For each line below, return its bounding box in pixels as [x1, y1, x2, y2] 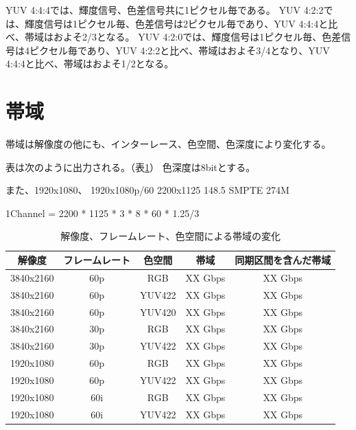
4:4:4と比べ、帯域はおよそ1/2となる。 [5, 56, 174, 71]
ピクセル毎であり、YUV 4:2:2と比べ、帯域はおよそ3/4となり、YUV [29, 43, 330, 57]
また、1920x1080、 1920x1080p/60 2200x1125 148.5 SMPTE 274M [5, 183, 289, 197]
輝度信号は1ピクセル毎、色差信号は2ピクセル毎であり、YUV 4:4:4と [24, 16, 329, 30]
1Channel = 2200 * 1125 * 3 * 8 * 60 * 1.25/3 [5, 205, 200, 220]
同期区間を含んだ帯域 [235, 253, 331, 267]
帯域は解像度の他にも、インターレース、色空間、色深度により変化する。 [5, 137, 331, 151]
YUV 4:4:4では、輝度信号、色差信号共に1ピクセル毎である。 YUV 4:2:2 [5, 3, 324, 16]
